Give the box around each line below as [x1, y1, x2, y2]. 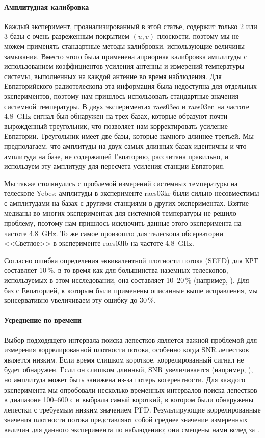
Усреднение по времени [4, 315, 82, 325]
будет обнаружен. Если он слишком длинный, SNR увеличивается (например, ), [4, 364, 253, 375]
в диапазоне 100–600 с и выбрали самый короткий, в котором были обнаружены [4, 394, 254, 405]
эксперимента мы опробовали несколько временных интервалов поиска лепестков [4, 384, 257, 395]
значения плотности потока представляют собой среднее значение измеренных [4, 414, 248, 425]
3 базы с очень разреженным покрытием [4, 31, 129, 41]
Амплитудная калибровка [4, 1, 89, 12]
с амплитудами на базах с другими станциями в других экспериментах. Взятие [4, 197, 249, 208]
